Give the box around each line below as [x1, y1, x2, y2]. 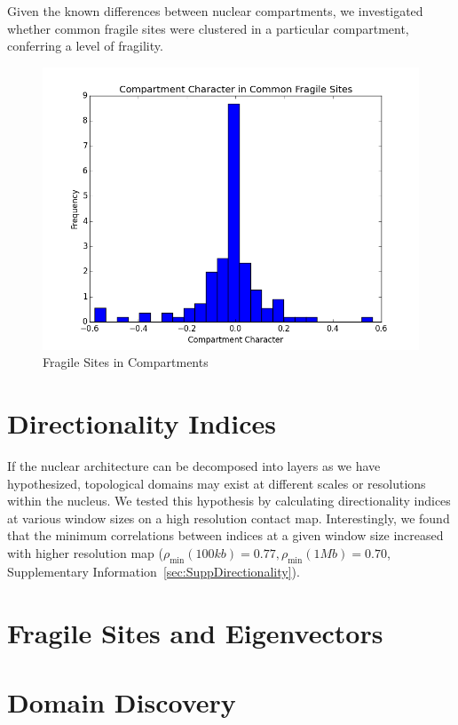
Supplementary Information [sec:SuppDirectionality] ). [7, 562, 300, 580]
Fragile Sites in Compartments [43, 353, 209, 371]
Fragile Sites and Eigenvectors [7, 614, 383, 650]
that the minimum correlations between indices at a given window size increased [7, 526, 444, 545]
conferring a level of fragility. [7, 36, 163, 55]
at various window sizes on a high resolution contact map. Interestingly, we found [7, 508, 450, 527]
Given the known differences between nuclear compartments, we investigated [7, 2, 423, 20]
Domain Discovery [7, 684, 236, 721]
